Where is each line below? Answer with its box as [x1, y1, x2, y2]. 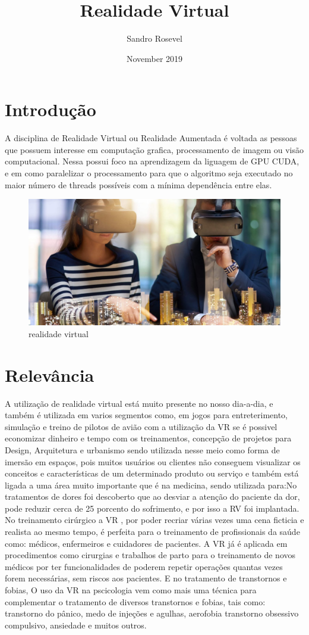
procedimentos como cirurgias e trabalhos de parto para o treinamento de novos [5, 549, 296, 561]
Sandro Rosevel [127, 32, 182, 45]
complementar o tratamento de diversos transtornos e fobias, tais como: [5, 595, 266, 608]
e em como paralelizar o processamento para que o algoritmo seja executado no [5, 167, 293, 179]
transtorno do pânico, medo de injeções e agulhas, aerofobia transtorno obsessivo [5, 607, 299, 620]
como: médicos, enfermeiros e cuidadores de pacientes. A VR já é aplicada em [5, 537, 288, 549]
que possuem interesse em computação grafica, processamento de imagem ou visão [5, 143, 304, 155]
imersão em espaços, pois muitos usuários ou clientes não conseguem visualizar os [5, 455, 301, 468]
